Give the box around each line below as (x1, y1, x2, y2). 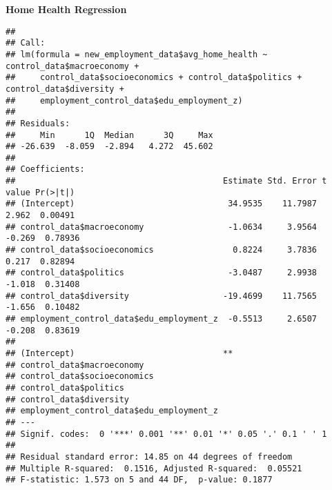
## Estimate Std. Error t (6, 176, 327, 186)
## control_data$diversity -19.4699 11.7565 (6, 291, 318, 301)
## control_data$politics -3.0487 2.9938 (6, 268, 318, 278)
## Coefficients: (6, 164, 85, 175)
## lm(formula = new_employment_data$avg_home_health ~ (6, 49, 268, 59)
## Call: (6, 38, 46, 48)
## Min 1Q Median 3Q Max (6, 130, 213, 140)
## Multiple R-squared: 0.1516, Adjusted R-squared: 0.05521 (6, 463, 302, 473)
